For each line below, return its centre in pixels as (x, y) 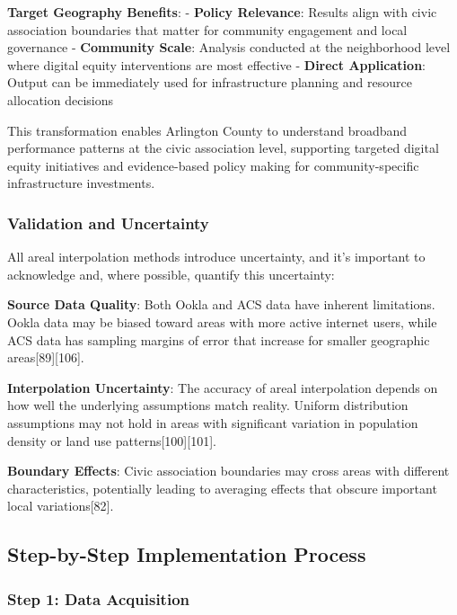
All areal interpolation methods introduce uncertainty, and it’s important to (216, 257)
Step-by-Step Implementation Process (187, 554)
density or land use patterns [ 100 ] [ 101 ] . (112, 440)
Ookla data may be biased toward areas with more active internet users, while (222, 321)
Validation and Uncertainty (108, 223)
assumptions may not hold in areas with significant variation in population (213, 422)
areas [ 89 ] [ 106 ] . (46, 357)
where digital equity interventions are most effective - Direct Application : (216, 64)
